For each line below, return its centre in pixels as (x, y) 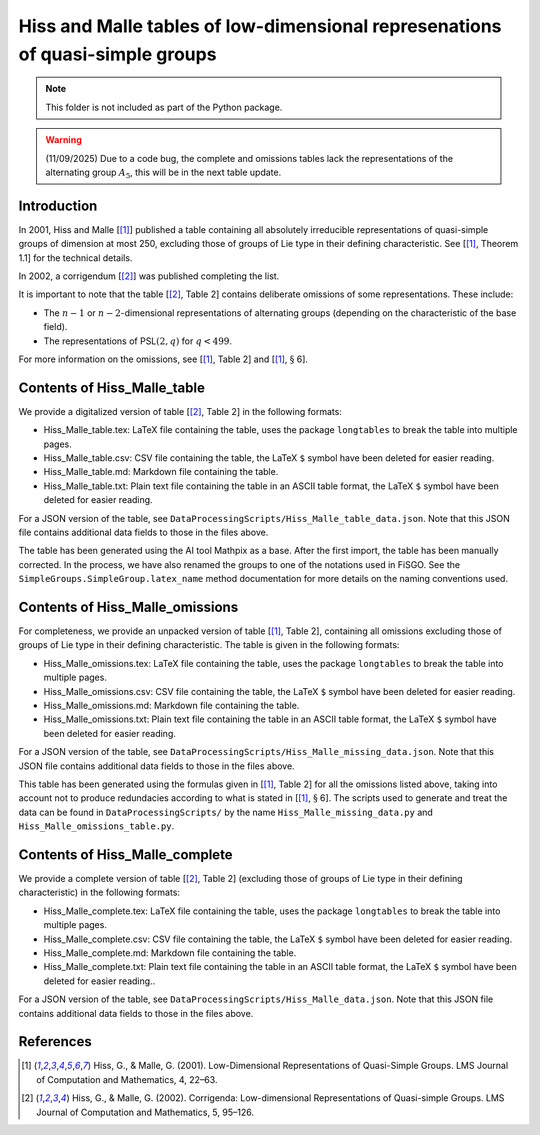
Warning (63, 140)
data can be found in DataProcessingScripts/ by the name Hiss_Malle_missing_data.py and (226, 812)
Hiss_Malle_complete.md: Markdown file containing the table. (170, 952)
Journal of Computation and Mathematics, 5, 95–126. (145, 1112)
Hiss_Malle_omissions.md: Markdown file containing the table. (171, 705)
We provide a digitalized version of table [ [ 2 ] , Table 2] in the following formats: (180, 411)
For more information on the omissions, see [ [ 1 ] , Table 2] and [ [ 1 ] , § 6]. (163, 359)
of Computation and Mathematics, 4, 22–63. (127, 1079)
